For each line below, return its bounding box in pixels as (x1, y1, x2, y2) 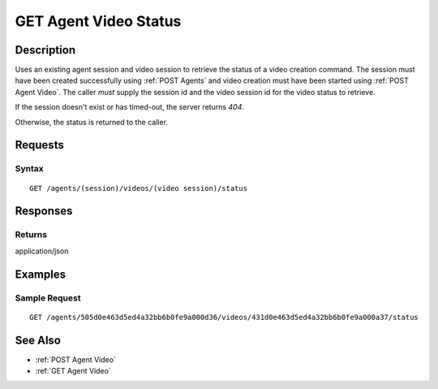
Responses (15, 204, 73, 218)
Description (15, 43, 76, 57)
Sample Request (15, 292, 81, 304)
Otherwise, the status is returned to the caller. (15, 117, 168, 127)
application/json (15, 246, 69, 256)
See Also (15, 333, 61, 347)
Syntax (15, 163, 44, 175)
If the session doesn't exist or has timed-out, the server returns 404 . (15, 102, 245, 112)
